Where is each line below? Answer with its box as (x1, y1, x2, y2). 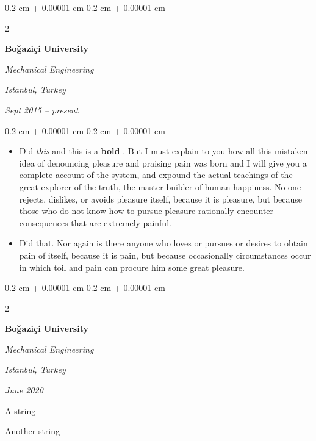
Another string (5, 425, 60, 437)
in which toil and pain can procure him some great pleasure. (19, 260, 245, 273)
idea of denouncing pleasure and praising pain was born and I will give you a (19, 156, 307, 169)
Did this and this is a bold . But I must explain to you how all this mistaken (19, 145, 308, 157)
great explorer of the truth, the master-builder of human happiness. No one (19, 180, 301, 193)
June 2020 (5, 384, 43, 396)
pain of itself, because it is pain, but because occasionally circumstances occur (19, 248, 311, 261)
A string (5, 404, 36, 417)
